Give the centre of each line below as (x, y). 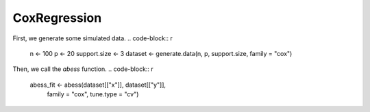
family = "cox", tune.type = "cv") (93, 94)
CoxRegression (57, 18)
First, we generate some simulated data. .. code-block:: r (92, 38)
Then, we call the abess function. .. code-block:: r (83, 69)
